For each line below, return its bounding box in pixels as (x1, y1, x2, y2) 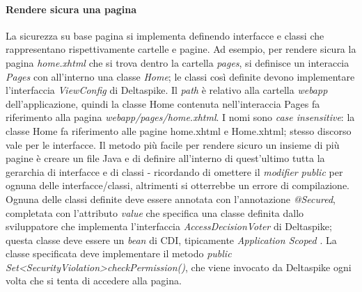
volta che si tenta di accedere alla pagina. (6, 273, 182, 288)
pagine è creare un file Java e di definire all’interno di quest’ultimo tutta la (6, 151, 325, 165)
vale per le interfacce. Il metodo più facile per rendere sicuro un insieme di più (6, 137, 340, 152)
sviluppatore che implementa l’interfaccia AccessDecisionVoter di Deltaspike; (6, 219, 332, 234)
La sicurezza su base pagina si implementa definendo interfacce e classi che (6, 28, 324, 42)
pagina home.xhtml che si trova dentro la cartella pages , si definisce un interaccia (6, 55, 349, 70)
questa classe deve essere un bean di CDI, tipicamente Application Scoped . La (6, 232, 337, 247)
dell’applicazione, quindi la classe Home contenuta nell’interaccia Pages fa (6, 96, 320, 111)
